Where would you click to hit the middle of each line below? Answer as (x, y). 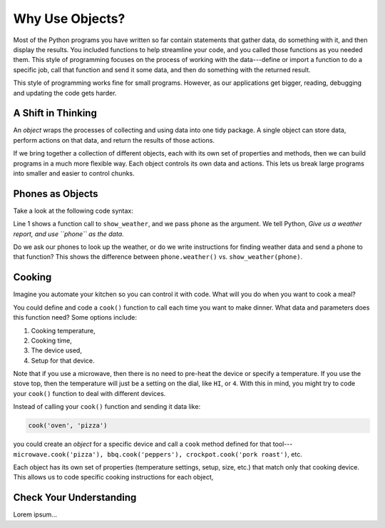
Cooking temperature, (63, 330)
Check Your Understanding (75, 498)
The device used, (56, 350)
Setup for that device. (63, 360)
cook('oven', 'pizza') (68, 426)
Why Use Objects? (69, 19)
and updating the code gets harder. (65, 93)
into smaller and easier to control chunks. (74, 173)
